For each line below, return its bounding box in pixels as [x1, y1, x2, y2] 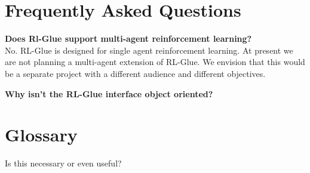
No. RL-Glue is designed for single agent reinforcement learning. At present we [5, 44, 293, 56]
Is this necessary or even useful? [5, 157, 122, 169]
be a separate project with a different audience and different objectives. [5, 67, 266, 79]
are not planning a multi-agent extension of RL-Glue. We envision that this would [5, 55, 305, 68]
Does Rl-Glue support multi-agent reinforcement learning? [5, 32, 252, 45]
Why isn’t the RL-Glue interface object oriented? [5, 87, 213, 100]
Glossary [5, 122, 78, 147]
